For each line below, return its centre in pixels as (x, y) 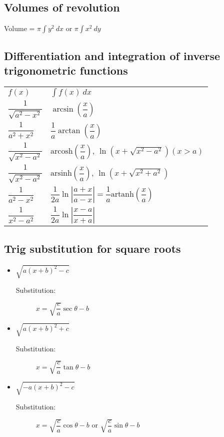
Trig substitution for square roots (92, 248)
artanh (122, 194)
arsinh (61, 173)
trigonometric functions (66, 70)
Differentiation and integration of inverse (112, 55)
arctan (69, 131)
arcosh (62, 151)
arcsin (63, 109)
